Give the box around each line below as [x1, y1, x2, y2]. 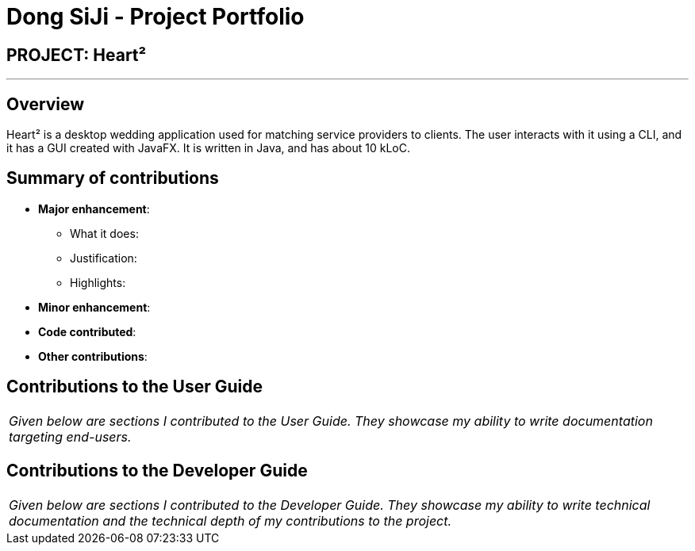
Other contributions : [38, 349, 148, 363]
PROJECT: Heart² [6, 44, 147, 65]
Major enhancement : [38, 201, 150, 216]
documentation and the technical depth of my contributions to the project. [9, 512, 452, 529]
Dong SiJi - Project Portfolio [6, 3, 305, 30]
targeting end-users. [9, 428, 132, 445]
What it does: [70, 226, 139, 240]
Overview [6, 94, 85, 114]
